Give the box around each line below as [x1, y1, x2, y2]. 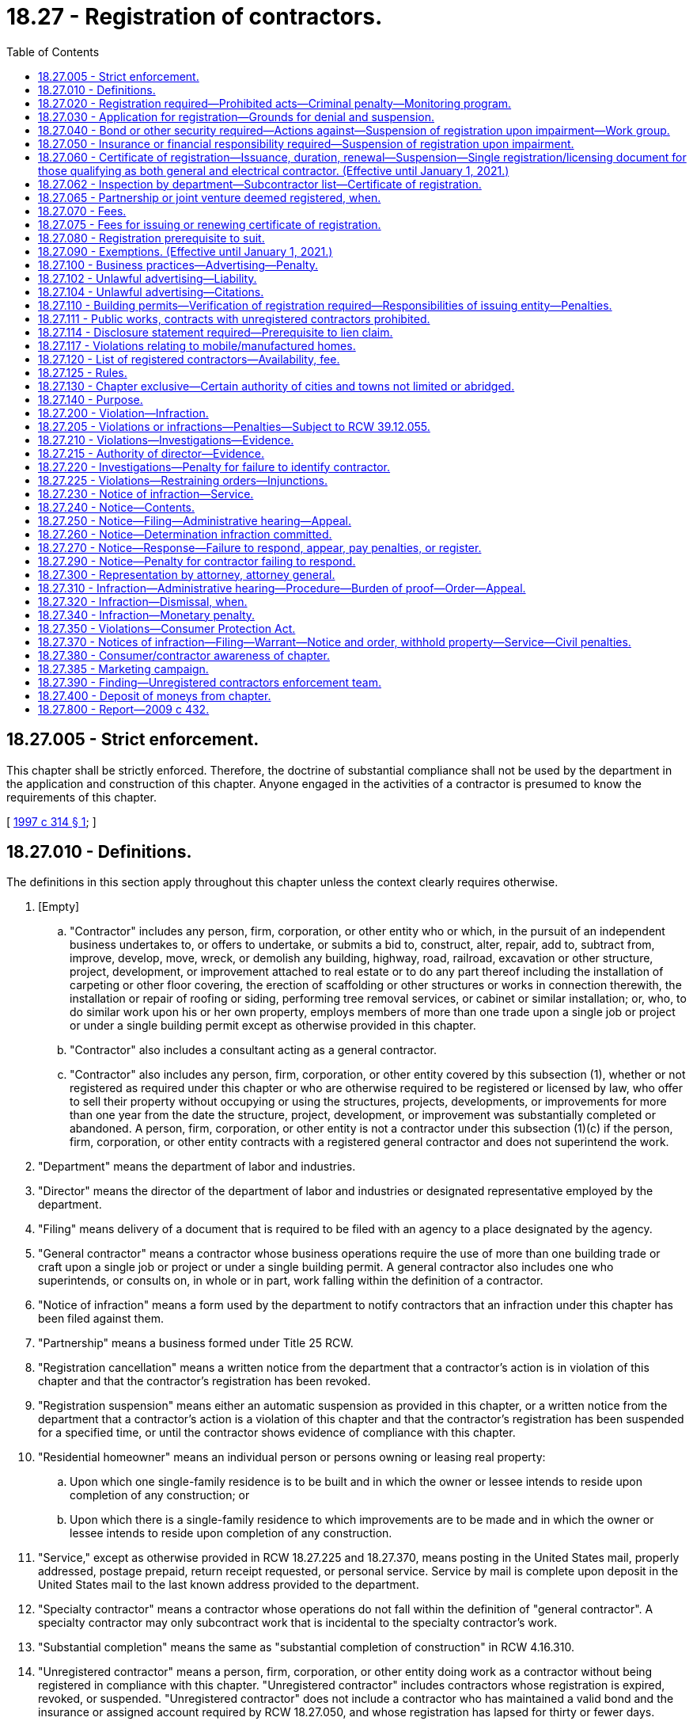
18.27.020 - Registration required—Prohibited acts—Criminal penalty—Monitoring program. [38, 96, 512, 110]
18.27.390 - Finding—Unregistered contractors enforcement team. [38, 675, 381, 689]
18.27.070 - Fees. [38, 204, 127, 218]
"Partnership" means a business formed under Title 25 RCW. [38, 1336, 354, 1350]
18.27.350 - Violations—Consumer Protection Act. [38, 621, 296, 635]
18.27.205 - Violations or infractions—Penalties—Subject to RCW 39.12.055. [38, 419, 430, 433]
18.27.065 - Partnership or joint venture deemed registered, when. [38, 190, 381, 204]
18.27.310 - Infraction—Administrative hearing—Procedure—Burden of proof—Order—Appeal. [38, 581, 526, 595]
